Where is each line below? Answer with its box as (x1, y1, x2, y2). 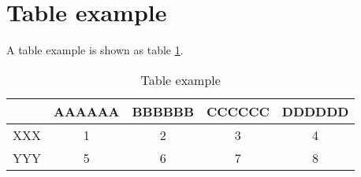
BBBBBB (132, 101, 194, 120)
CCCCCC (206, 101, 270, 120)
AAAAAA (54, 101, 120, 120)
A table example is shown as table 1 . (6, 42, 184, 58)
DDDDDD (281, 101, 349, 120)
